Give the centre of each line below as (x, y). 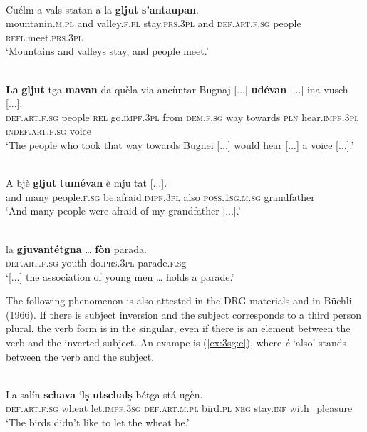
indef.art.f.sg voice (48, 131)
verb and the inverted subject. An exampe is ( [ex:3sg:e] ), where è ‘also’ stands (176, 343)
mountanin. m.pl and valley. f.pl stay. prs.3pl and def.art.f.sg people (154, 23)
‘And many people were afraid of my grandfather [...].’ (123, 211)
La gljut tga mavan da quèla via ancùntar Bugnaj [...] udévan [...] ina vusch (177, 89)
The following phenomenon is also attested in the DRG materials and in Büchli (179, 300)
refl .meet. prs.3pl (44, 37)
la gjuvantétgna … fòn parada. (76, 248)
